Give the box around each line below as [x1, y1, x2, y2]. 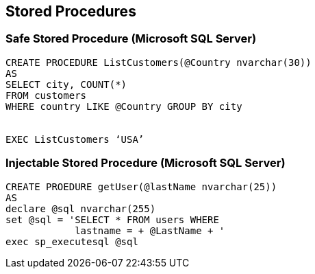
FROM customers [5, 89, 87, 101]
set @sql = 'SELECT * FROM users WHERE [5, 214, 219, 225]
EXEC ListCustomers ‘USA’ [5, 133, 144, 145]
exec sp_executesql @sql [5, 236, 138, 247]
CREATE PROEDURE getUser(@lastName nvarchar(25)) [5, 181, 277, 192]
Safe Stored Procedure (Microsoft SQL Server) [5, 32, 257, 46]
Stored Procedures [5, 3, 136, 20]
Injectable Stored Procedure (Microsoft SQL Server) [5, 156, 286, 170]
